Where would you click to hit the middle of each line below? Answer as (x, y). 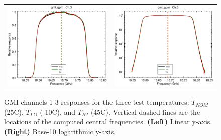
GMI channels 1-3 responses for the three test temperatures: (97, 102)
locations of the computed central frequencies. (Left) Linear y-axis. (108, 122)
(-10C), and (58, 112)
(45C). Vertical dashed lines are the (145, 112)
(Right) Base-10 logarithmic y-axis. (60, 131)
